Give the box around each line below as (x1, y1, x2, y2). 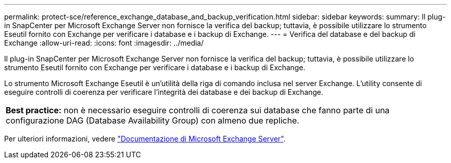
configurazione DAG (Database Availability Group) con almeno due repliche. (6, 115, 300, 126)
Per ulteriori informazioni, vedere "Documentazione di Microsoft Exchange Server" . (4, 134, 286, 143)
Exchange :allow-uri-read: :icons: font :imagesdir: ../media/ (4, 38, 204, 47)
